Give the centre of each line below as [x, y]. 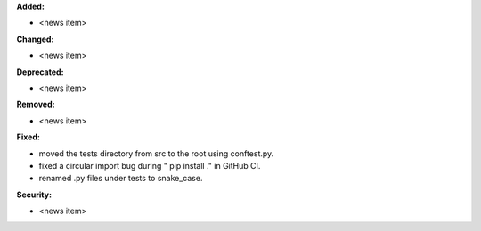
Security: [34, 195]
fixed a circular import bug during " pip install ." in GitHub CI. [150, 165]
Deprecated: [40, 72]
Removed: [36, 104]
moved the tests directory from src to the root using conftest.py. [156, 153]
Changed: [35, 39]
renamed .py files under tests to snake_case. [121, 179]
